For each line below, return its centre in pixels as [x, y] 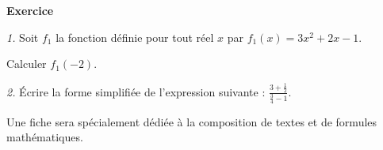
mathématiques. [45, 137]
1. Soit [23, 37]
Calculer [27, 64]
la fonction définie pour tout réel [135, 37]
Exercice [30, 10]
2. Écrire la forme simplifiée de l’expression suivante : [136, 91]
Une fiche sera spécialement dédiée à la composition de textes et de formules [192, 121]
